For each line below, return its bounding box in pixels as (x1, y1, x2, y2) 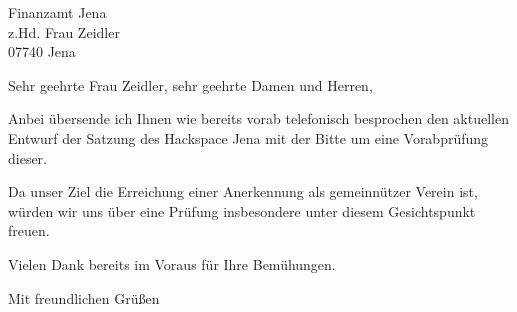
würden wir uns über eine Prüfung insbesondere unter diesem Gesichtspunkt (8, 200, 476, 221)
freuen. (8, 220, 50, 241)
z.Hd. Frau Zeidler (8, 21, 120, 42)
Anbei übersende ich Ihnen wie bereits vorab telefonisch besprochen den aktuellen (8, 108, 509, 129)
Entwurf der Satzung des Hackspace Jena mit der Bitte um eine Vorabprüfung (8, 127, 489, 148)
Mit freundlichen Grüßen (8, 287, 160, 308)
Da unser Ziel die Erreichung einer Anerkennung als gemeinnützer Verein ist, (8, 181, 478, 202)
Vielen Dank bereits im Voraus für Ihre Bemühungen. (8, 253, 336, 274)
